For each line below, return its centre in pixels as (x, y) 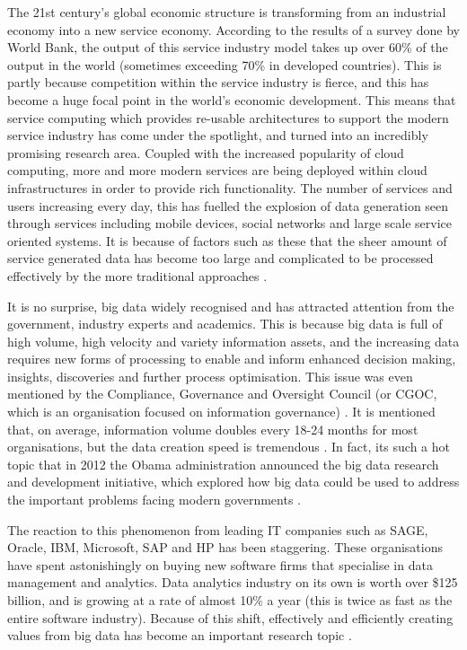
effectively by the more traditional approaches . (137, 275)
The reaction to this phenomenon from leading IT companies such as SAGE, (218, 529)
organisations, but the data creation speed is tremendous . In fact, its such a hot (229, 447)
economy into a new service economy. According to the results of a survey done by (234, 29)
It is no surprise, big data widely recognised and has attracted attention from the (231, 306)
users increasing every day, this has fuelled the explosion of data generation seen (228, 205)
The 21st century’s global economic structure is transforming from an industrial (227, 12)
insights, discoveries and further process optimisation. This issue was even (210, 376)
